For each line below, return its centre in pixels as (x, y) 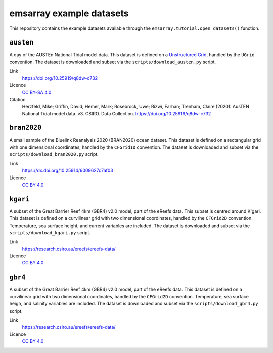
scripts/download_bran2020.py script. (54, 154)
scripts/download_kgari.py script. (50, 232)
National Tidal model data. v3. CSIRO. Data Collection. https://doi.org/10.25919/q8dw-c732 (117, 113)
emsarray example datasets (69, 13)
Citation (17, 99)
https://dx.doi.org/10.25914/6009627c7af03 (68, 171)
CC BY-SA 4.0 (37, 92)
